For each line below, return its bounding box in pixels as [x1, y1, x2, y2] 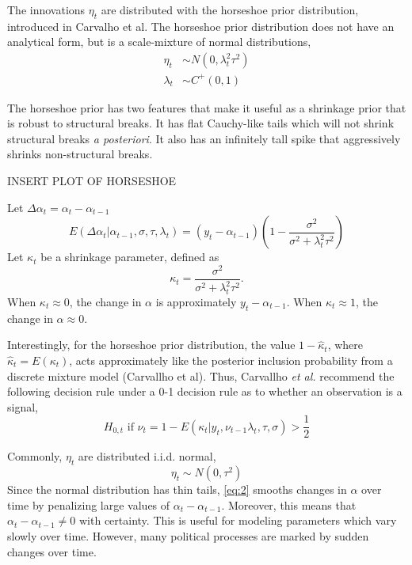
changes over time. [7, 543, 97, 559]
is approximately [155, 293, 237, 309]
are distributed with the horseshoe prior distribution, [101, 2, 359, 17]
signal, [7, 398, 38, 415]
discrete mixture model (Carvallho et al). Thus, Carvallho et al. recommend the [7, 367, 395, 384]
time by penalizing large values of [7, 496, 170, 513]
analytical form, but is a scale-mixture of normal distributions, [7, 33, 311, 50]
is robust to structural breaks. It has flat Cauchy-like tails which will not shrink [7, 115, 395, 131]
